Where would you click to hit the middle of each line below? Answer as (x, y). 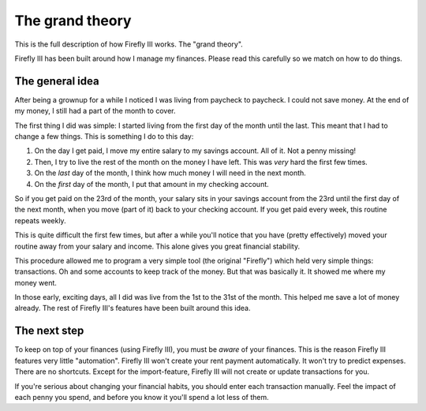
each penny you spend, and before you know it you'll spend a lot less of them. (142, 397)
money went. (35, 282)
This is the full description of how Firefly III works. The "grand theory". (129, 44)
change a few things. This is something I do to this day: (104, 136)
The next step (49, 331)
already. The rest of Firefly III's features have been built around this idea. (133, 308)
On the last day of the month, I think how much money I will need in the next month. (170, 173)
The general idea (57, 81)
